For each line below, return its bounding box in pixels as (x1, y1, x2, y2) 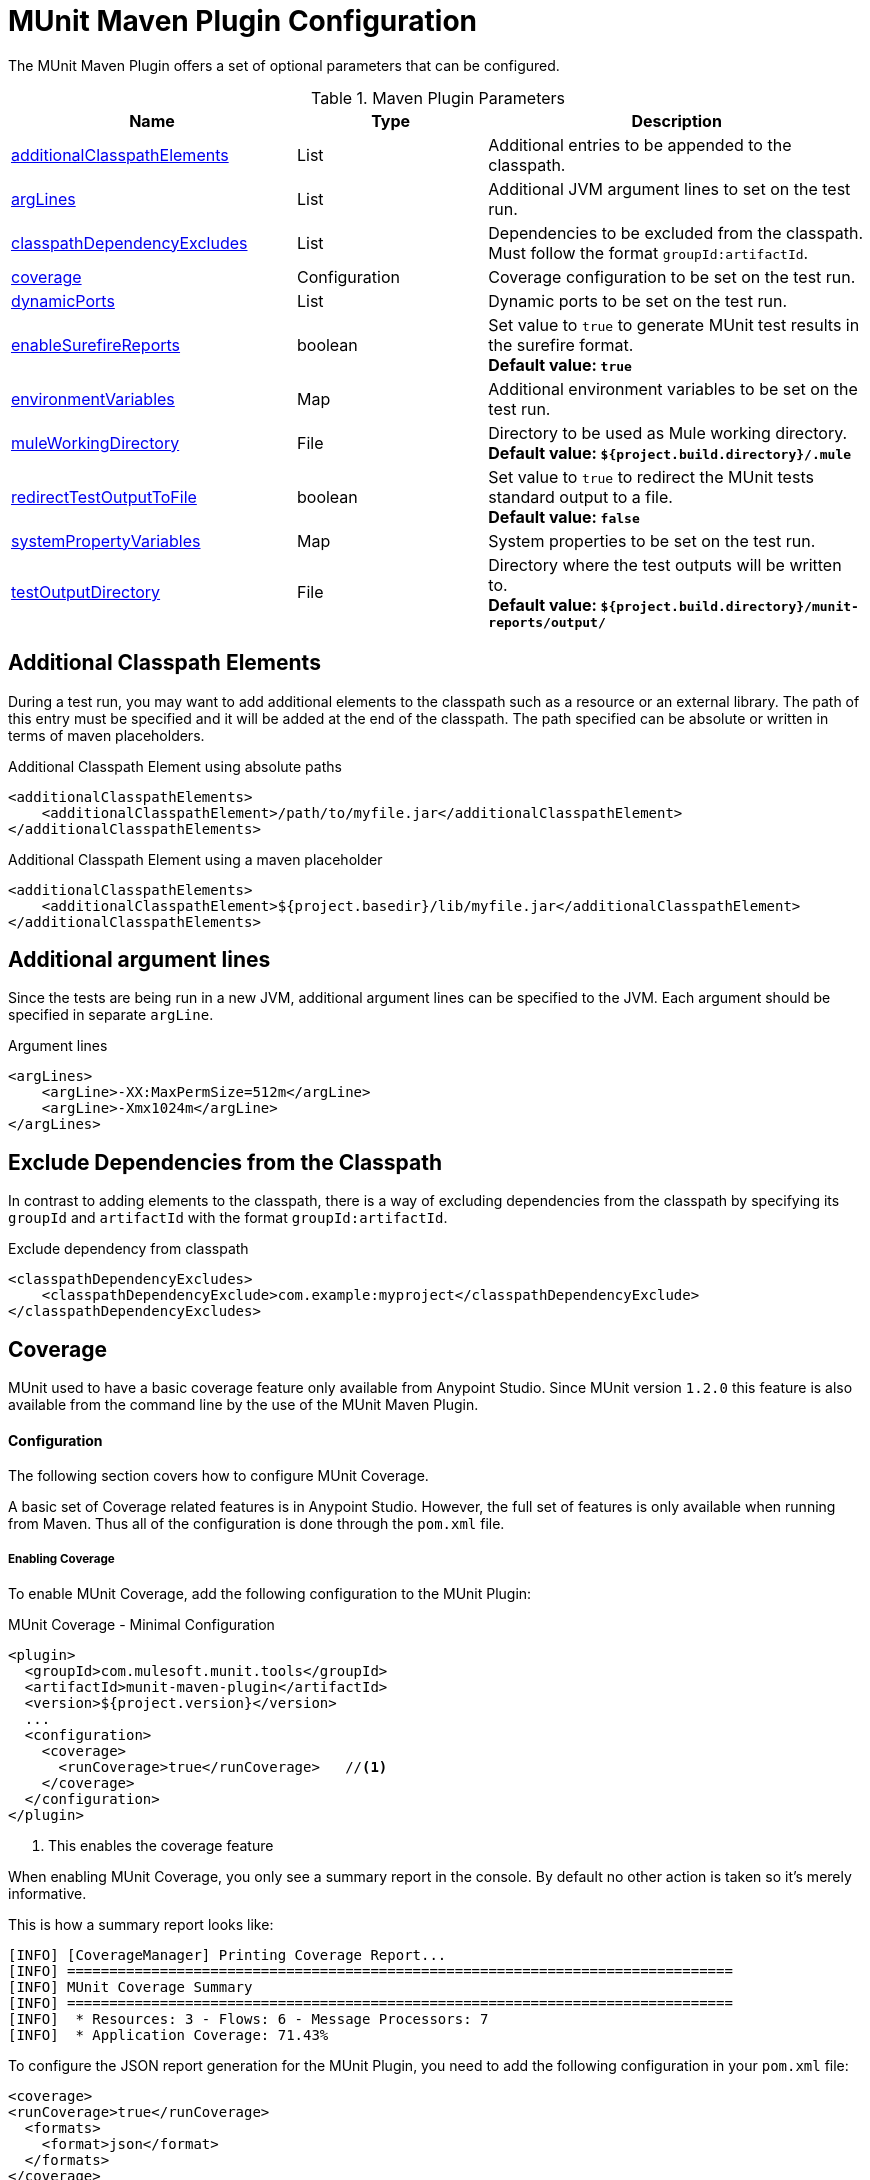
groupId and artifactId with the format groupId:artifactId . (8, 1209, 448, 1227)
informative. (8, 1885, 87, 1903)
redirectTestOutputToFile (11, 486, 197, 507)
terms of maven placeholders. (8, 726, 205, 744)
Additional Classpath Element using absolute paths (8, 757, 342, 775)
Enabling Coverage (8, 1551, 115, 1566)
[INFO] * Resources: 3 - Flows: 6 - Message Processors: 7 (8, 2011, 489, 2028)
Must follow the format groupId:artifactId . (488, 242, 809, 263)
